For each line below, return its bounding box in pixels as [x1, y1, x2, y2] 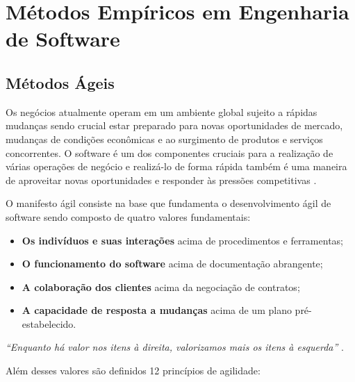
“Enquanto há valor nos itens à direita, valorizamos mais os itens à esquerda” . [6, 340, 344, 354]
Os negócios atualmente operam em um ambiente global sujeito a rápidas [6, 104, 317, 119]
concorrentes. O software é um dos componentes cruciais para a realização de [6, 145, 333, 160]
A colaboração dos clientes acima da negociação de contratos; [22, 279, 300, 294]
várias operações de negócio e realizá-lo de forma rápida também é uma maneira [6, 159, 347, 174]
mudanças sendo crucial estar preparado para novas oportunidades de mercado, [6, 118, 343, 133]
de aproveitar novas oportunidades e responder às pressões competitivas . [6, 172, 317, 187]
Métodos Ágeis [6, 72, 115, 93]
